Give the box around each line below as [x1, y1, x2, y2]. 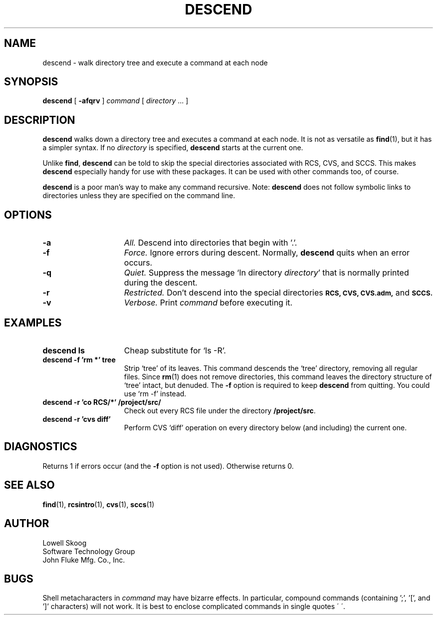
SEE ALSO [4, 479, 55, 492]
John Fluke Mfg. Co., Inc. [42, 555, 125, 564]
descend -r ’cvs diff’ [42, 414, 111, 423]
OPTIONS [4, 208, 52, 221]
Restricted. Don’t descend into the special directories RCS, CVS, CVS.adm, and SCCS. [124, 288, 433, 298]
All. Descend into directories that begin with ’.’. [124, 238, 297, 248]
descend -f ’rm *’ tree [42, 355, 116, 364]
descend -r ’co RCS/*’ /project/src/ [42, 397, 161, 406]
